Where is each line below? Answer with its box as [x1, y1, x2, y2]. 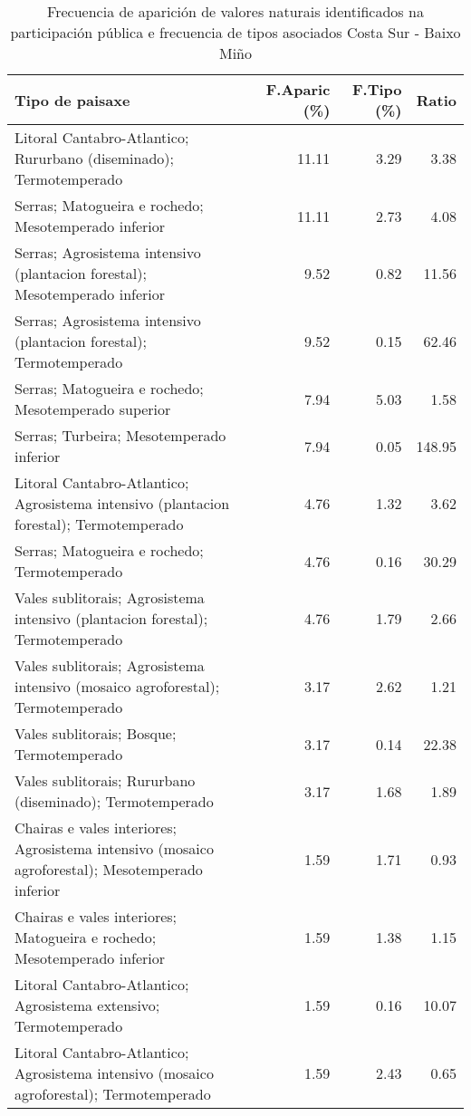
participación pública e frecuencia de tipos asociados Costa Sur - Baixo [10, 22, 461, 43]
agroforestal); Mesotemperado [14, 859, 203, 880]
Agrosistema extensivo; [14, 995, 160, 1015]
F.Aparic [265, 79, 331, 100]
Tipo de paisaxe [14, 89, 130, 111]
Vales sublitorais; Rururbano [14, 770, 196, 791]
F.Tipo [352, 79, 402, 100]
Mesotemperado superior [14, 399, 171, 419]
